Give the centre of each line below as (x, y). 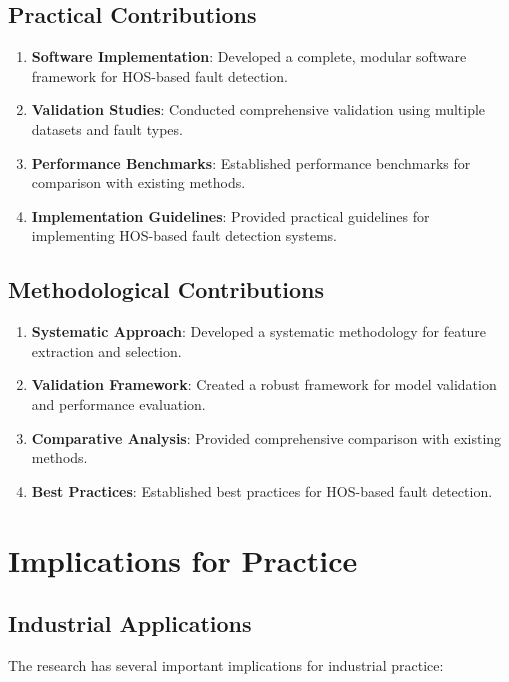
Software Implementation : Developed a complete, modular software (249, 56)
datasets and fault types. (107, 128)
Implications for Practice (183, 559)
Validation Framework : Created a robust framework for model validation (264, 384)
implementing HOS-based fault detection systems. (184, 235)
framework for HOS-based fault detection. (159, 75)
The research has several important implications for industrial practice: (226, 664)
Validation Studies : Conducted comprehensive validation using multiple (258, 109)
